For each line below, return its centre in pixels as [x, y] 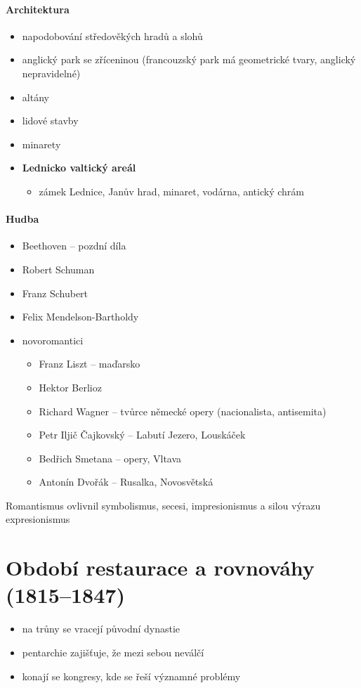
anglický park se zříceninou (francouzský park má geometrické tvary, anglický [189, 59]
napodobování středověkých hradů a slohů [112, 35]
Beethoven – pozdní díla [74, 246]
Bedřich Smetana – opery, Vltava [110, 458]
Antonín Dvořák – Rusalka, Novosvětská [126, 482]
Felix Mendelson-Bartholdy [80, 317]
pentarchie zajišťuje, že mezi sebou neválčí [113, 652]
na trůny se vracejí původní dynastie [101, 629]
